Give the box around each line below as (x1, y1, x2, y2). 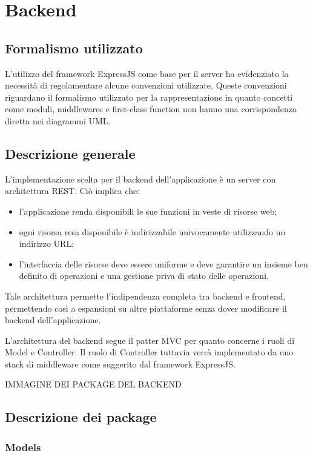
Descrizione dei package (5, 407, 157, 426)
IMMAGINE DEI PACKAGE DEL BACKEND (5, 378, 182, 391)
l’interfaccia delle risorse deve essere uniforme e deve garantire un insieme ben (19, 257, 308, 270)
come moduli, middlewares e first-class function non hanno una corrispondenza (5, 102, 297, 115)
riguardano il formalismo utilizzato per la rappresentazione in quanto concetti (5, 90, 293, 103)
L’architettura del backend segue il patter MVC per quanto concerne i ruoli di (5, 334, 295, 346)
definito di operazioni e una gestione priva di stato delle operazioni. (19, 269, 269, 282)
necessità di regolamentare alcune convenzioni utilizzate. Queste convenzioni (5, 79, 287, 92)
